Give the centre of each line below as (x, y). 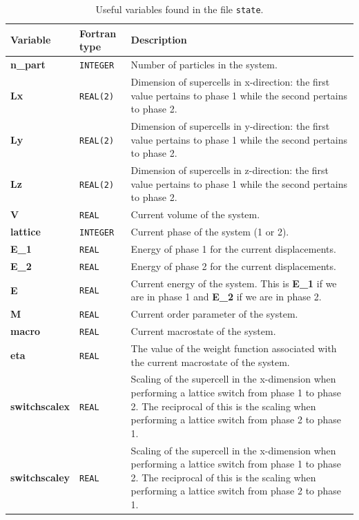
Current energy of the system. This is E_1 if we (234, 283)
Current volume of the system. (195, 214)
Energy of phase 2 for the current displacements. (233, 266)
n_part (28, 65)
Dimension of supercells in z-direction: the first (230, 170)
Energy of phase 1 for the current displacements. (233, 248)
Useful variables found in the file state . (179, 9)
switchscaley (40, 477)
